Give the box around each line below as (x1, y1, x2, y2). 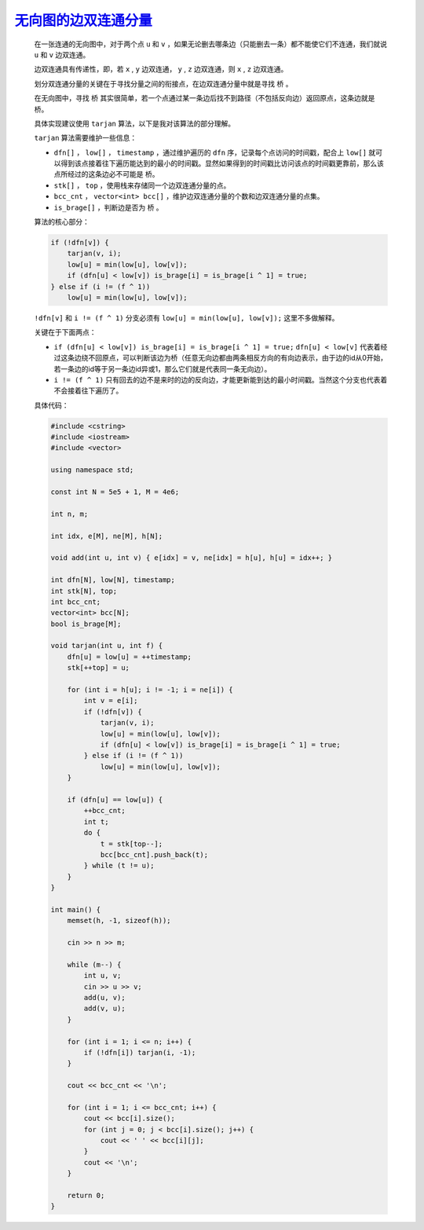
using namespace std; (50, 466, 134, 474)
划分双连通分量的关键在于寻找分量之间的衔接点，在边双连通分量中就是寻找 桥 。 (34, 79, 293, 88)
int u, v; (83, 971, 122, 980)
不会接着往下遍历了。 (53, 386, 123, 396)
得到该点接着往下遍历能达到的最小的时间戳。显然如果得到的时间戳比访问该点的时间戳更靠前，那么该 (60, 159, 384, 168)
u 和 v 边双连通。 (34, 49, 90, 59)
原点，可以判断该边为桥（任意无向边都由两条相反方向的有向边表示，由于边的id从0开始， (101, 353, 388, 363)
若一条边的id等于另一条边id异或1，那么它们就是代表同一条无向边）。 (53, 364, 272, 373)
